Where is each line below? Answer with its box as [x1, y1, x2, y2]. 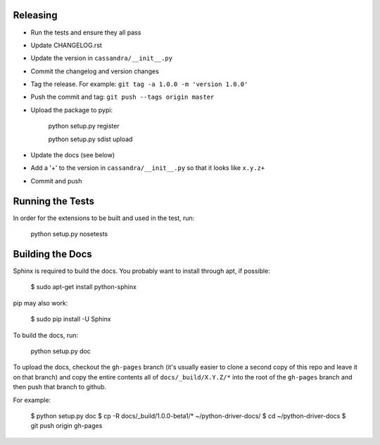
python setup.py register [48, 122, 120, 130]
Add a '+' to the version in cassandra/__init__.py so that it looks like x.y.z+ [30, 164, 265, 172]
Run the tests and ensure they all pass [30, 28, 141, 37]
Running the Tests [13, 195, 95, 207]
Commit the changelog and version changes [30, 67, 160, 75]
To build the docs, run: [13, 331, 79, 339]
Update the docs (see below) [30, 151, 115, 159]
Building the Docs [13, 248, 93, 260]
